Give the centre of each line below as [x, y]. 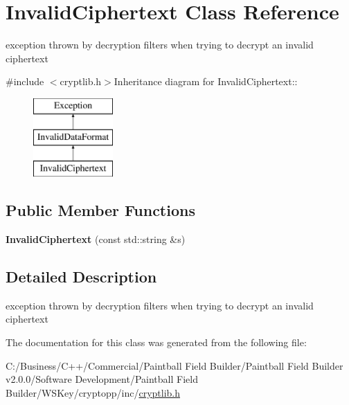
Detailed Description [81, 277]
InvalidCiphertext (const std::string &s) [96, 239]
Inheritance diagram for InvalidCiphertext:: [206, 81]
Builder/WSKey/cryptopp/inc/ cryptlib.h [93, 392]
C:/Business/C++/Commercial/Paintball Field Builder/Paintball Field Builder [174, 365]
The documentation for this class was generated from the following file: [156, 342]
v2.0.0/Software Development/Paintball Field [102, 379]
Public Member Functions [100, 210]
